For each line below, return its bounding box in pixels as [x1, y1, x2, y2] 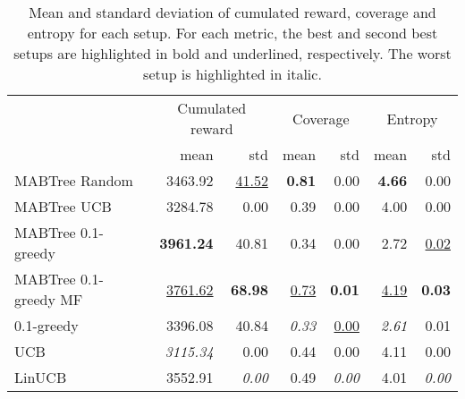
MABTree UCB [14, 196, 112, 216]
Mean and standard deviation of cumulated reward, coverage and [29, 2, 436, 22]
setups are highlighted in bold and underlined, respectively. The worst [13, 43, 452, 64]
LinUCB [14, 367, 67, 387]
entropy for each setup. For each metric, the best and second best [27, 22, 438, 43]
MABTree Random [14, 170, 133, 191]
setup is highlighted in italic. [143, 64, 322, 84]
